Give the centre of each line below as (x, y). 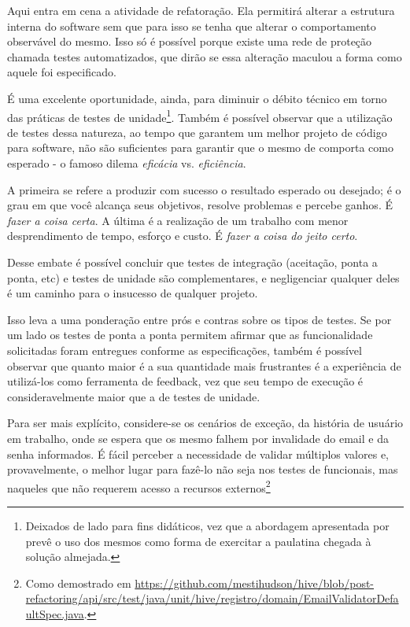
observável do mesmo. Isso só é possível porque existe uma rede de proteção (190, 41)
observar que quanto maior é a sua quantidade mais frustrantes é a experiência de (204, 365)
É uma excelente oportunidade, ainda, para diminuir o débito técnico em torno (197, 98)
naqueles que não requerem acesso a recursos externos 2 (139, 486)
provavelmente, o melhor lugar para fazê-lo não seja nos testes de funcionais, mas (203, 469)
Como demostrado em (78, 583)
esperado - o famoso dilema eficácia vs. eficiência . (127, 163)
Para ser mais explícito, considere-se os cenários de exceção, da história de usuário (205, 423)
